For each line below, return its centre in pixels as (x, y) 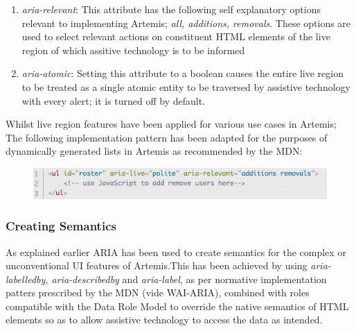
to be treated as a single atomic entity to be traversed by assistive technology (186, 86)
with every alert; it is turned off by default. (114, 100)
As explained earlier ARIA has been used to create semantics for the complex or (176, 252)
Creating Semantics (61, 226)
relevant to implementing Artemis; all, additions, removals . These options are (186, 23)
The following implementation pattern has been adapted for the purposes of (167, 137)
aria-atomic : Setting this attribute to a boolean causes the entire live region (183, 73)
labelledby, (27, 279)
